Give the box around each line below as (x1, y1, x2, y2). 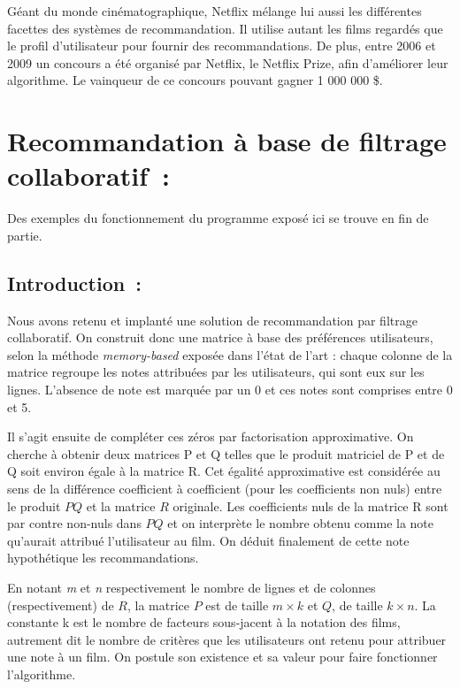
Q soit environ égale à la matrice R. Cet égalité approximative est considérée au (7, 462, 441, 480)
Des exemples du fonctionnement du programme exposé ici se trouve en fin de (7, 209, 429, 227)
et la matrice (86, 496, 156, 515)
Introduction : (7, 269, 142, 296)
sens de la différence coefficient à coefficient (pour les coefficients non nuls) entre (7, 479, 442, 498)
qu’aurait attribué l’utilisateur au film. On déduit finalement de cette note (7, 531, 410, 549)
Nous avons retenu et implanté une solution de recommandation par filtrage (7, 310, 418, 329)
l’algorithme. (7, 664, 76, 683)
